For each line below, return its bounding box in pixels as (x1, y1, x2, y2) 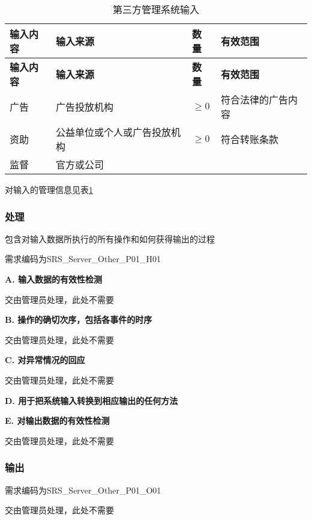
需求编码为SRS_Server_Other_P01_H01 (5, 252, 161, 265)
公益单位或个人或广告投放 (56, 125, 172, 139)
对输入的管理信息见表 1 (5, 183, 93, 195)
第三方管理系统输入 (112, 2, 199, 16)
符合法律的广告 (220, 93, 288, 106)
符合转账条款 (220, 132, 278, 146)
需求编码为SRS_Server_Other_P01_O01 (5, 483, 161, 496)
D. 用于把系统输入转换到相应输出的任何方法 (5, 394, 178, 406)
